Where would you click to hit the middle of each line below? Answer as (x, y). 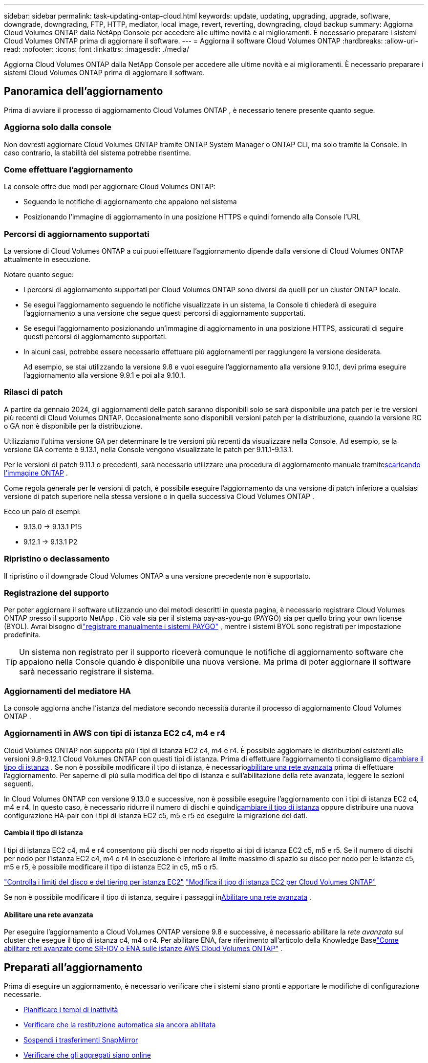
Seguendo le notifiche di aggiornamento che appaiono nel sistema (130, 202)
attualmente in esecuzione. (47, 260)
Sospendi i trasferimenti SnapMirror (81, 1040)
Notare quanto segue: (39, 275)
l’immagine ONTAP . (36, 473)
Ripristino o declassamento (57, 559)
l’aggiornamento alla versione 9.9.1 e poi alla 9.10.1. (104, 375)
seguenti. (19, 783)
